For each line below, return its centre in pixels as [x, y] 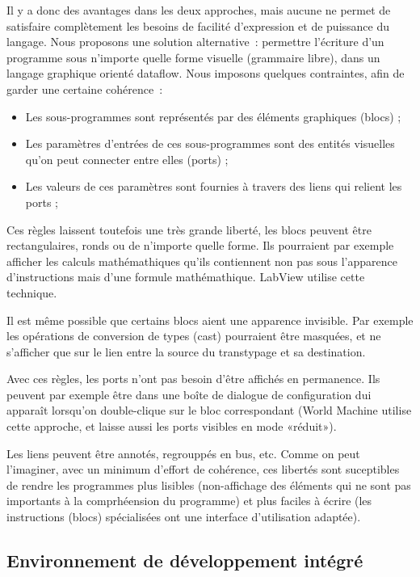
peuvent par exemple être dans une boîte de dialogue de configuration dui [189, 394]
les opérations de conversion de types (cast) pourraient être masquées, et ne [194, 336]
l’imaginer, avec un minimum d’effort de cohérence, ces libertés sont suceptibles [203, 469]
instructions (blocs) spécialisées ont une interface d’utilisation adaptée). [184, 517]
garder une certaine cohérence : [85, 88]
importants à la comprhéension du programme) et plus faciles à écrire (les [189, 501]
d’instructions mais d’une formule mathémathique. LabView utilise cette [186, 277]
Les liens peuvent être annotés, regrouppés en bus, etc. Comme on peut [183, 453]
